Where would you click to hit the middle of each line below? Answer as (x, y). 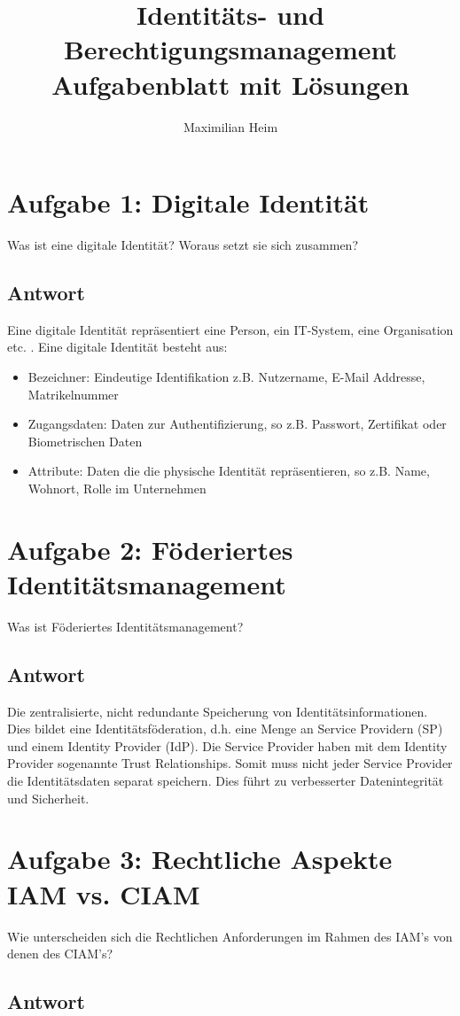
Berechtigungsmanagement (230, 49)
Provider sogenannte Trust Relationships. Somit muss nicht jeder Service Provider (230, 763)
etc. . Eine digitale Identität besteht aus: (117, 347)
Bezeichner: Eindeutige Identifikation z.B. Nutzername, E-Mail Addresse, (226, 377)
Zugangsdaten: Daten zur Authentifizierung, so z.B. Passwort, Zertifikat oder (237, 424)
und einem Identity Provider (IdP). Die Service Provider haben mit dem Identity (227, 745)
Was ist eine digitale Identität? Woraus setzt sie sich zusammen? (183, 245)
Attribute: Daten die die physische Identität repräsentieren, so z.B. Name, (229, 471)
